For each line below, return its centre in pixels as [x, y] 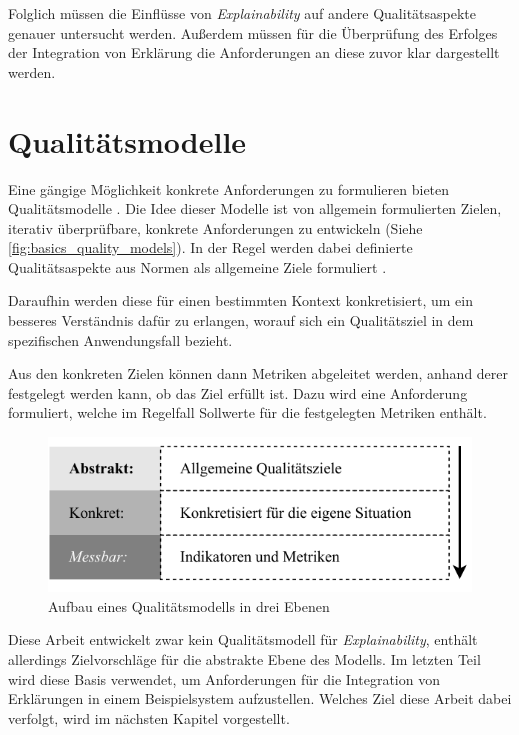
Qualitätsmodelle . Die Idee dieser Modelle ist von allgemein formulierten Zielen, [255, 208]
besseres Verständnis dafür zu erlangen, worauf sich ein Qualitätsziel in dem [241, 320]
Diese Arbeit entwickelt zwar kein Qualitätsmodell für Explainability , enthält [243, 639]
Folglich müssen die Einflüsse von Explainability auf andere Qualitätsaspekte [242, 13]
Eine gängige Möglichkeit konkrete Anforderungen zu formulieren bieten [229, 188]
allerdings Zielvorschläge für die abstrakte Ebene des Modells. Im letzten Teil [244, 659]
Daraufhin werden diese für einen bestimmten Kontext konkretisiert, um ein [240, 300]
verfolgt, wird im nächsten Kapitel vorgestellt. [149, 717]
